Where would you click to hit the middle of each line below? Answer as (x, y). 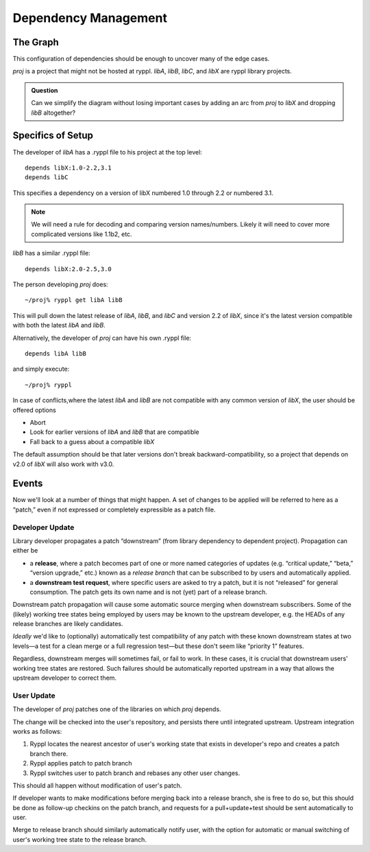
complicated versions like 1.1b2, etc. (82, 234)
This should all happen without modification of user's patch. (97, 785)
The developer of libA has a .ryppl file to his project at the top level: (107, 152)
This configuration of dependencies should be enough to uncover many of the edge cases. (141, 59)
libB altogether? (53, 113)
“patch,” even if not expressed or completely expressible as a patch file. (114, 509)
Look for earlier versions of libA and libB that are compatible (115, 432)
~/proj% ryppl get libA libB (74, 300)
